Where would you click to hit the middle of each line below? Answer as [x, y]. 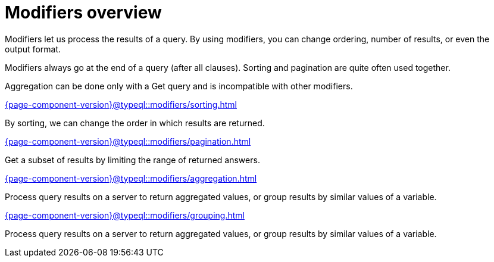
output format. [33, 49]
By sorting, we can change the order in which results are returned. [135, 123]
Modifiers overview [83, 13]
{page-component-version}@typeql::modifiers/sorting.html [121, 104]
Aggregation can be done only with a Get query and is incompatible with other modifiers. [179, 86]
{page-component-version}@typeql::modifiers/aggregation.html [131, 178]
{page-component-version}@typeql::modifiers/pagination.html [128, 141]
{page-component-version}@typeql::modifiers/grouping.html [125, 215]
